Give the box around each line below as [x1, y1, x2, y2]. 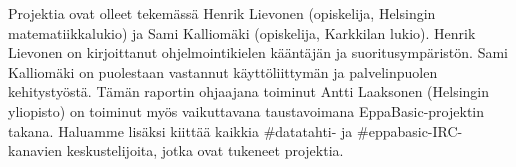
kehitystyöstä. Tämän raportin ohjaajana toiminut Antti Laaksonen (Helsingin [8, 81, 490, 102]
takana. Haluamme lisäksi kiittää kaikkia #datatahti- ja [8, 120, 353, 141]
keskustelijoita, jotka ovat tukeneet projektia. [66, 140, 344, 161]
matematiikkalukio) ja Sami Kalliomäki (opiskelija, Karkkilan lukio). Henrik [8, 22, 476, 43]
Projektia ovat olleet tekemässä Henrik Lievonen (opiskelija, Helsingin [8, 3, 436, 23]
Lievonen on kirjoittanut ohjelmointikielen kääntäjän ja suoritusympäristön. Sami [8, 42, 508, 63]
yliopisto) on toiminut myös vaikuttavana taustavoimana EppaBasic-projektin [8, 100, 484, 121]
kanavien [8, 140, 63, 161]
